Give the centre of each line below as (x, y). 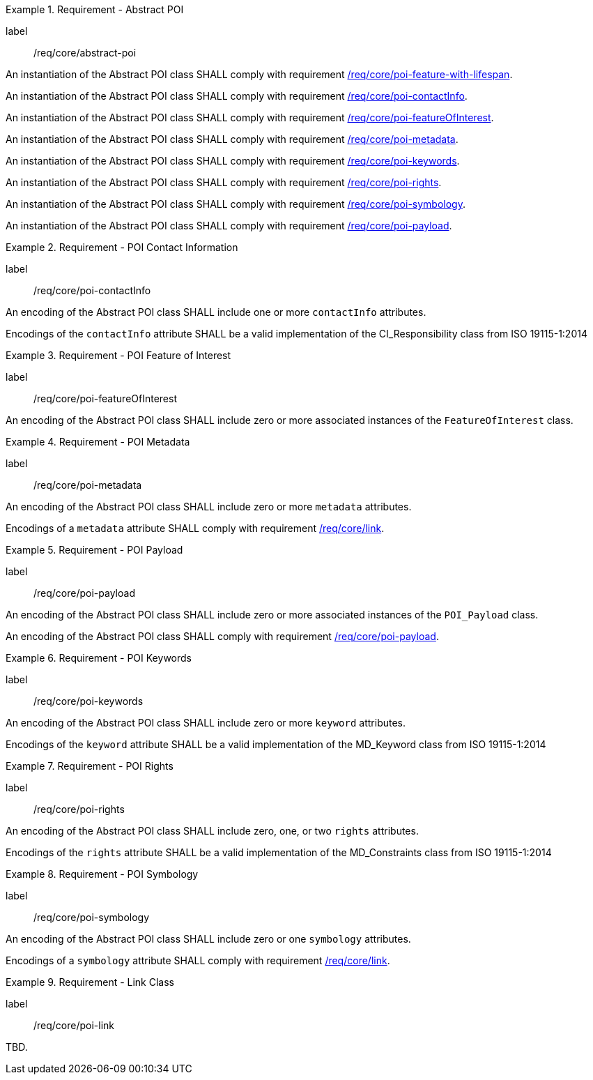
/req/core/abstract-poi (85, 53)
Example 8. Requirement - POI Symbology (102, 874)
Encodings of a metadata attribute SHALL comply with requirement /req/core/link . (195, 528)
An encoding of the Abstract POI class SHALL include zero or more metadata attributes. (209, 507)
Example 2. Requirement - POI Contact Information (122, 247)
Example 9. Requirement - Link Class (90, 982)
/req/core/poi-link (74, 1025)
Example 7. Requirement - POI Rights (90, 766)
